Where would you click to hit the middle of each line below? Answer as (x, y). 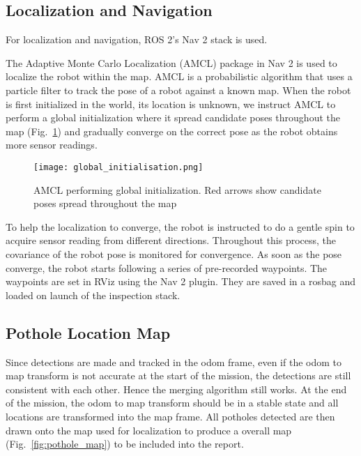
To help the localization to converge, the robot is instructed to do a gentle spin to (180, 226)
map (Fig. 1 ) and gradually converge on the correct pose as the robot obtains (172, 131)
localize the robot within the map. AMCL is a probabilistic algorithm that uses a (179, 76)
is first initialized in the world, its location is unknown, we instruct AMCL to (171, 104)
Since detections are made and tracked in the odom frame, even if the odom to (174, 362)
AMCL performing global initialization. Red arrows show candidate (177, 189)
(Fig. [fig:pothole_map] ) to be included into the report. (125, 444)
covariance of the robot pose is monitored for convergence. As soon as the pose (174, 253)
